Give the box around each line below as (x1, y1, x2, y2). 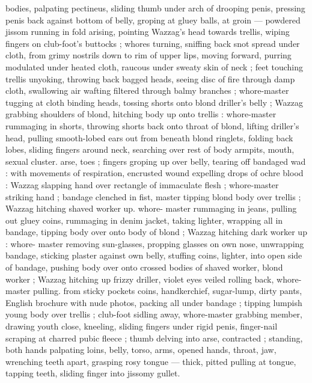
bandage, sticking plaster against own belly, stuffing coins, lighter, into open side (5, 249, 302, 262)
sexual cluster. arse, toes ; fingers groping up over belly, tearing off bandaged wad (5, 155, 306, 167)
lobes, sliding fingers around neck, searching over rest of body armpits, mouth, (5, 143, 295, 156)
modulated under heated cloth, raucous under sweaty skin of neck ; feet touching (5, 60, 304, 73)
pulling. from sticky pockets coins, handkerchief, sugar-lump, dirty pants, (32, 284, 302, 297)
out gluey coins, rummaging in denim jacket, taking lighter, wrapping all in (5, 213, 283, 226)
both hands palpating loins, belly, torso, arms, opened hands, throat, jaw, (5, 343, 277, 356)
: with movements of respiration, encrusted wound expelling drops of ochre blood (5, 167, 304, 179)
